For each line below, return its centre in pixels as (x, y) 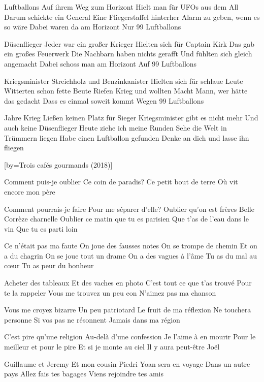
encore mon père (30, 191)
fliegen (14, 148)
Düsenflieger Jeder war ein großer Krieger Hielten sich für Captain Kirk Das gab (129, 43)
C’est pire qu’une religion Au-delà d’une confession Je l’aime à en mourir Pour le (130, 337)
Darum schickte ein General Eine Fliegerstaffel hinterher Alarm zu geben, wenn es (132, 17)
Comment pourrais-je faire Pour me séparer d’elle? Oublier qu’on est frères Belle (129, 209)
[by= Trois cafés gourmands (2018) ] (58, 164)
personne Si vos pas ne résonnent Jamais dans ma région (92, 319)
